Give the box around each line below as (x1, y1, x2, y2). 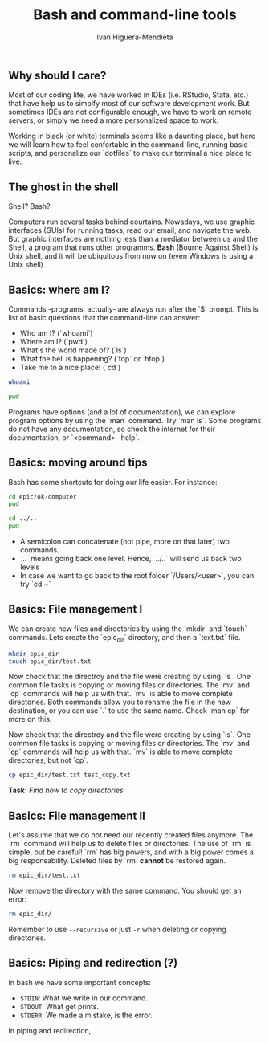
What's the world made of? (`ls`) (19, 345, 127, 355)
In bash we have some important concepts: (8, 977, 151, 987)
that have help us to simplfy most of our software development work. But (8, 99, 250, 108)
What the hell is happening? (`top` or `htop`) (19, 353, 165, 363)
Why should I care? (8, 68, 107, 82)
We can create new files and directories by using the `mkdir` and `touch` (8, 624, 247, 634)
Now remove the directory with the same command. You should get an (8, 886, 243, 895)
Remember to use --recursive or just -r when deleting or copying (8, 924, 226, 934)
